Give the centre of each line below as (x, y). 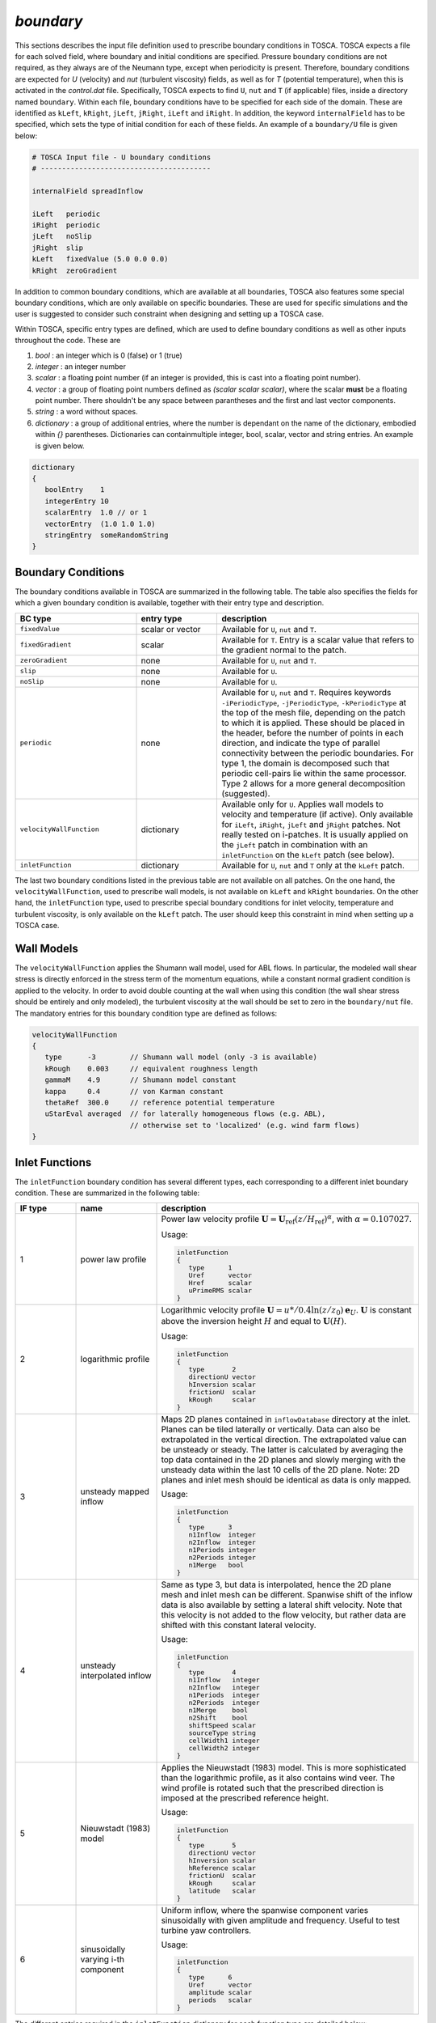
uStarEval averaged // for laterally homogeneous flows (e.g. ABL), (185, 1114)
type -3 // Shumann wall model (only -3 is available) (181, 1057)
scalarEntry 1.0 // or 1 (96, 513)
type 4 (212, 1672)
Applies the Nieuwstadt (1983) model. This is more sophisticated (284, 1767)
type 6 (210, 1977)
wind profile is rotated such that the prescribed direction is (272, 1788)
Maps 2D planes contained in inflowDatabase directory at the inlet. (286, 1419)
